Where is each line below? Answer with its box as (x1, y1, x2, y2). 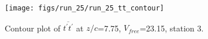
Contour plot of (5, 22, 60, 34)
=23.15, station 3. (139, 22, 204, 34)
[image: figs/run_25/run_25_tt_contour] (5, 4, 165, 12)
